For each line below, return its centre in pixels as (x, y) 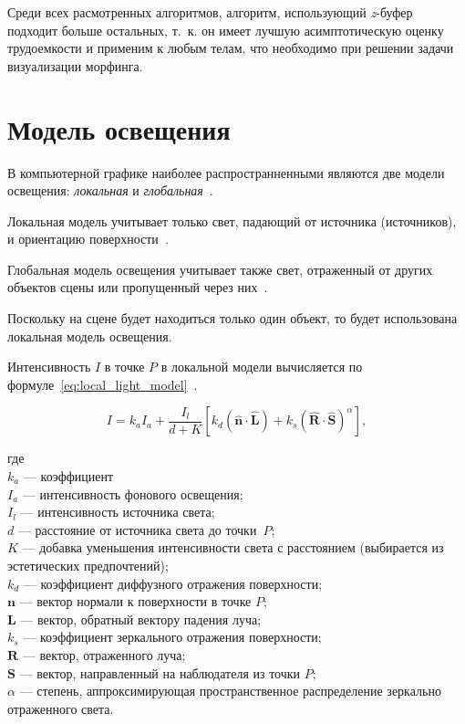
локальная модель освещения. (90, 336)
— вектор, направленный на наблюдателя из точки (160, 672)
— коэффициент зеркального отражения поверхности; (172, 637)
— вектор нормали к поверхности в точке (135, 601)
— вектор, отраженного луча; (104, 654)
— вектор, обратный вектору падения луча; (141, 619)
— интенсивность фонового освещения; (133, 493)
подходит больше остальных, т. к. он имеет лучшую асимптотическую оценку (226, 30)
